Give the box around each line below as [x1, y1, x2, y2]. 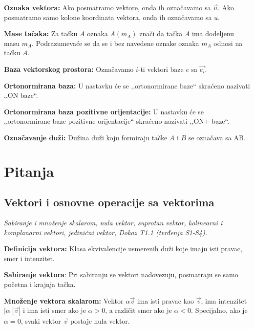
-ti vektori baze [138, 64, 184, 74]
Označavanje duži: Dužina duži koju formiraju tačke [4, 132, 168, 142]
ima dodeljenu [192, 28, 234, 39]
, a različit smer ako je [105, 305, 172, 315]
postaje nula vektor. [70, 316, 130, 326]
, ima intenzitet [201, 295, 247, 306]
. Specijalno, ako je [191, 305, 248, 315]
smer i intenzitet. [4, 253, 55, 263]
